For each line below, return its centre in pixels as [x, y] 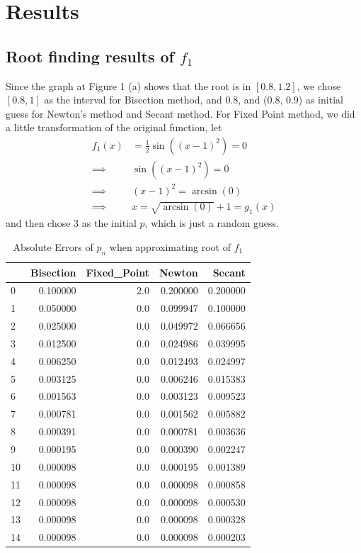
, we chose [319, 85]
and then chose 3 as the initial [71, 223]
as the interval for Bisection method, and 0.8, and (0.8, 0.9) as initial [194, 100]
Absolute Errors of [53, 246]
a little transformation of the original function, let [114, 127]
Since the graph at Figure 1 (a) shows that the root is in [128, 85]
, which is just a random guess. [212, 223]
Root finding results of [90, 56]
